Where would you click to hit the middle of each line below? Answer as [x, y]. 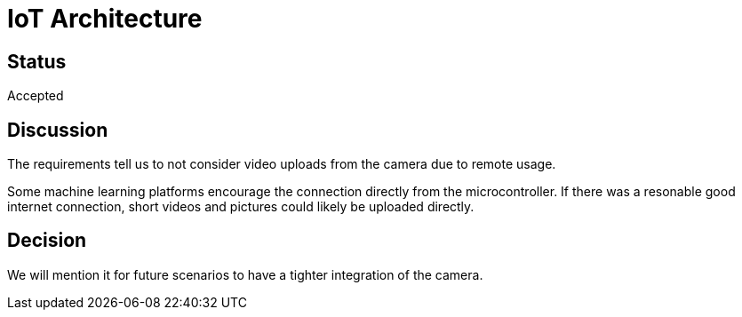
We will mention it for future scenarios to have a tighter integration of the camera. [245, 274]
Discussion [58, 130]
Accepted [36, 96]
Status [37, 61]
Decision [47, 241]
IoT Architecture [105, 19]
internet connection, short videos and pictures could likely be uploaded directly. [241, 207]
